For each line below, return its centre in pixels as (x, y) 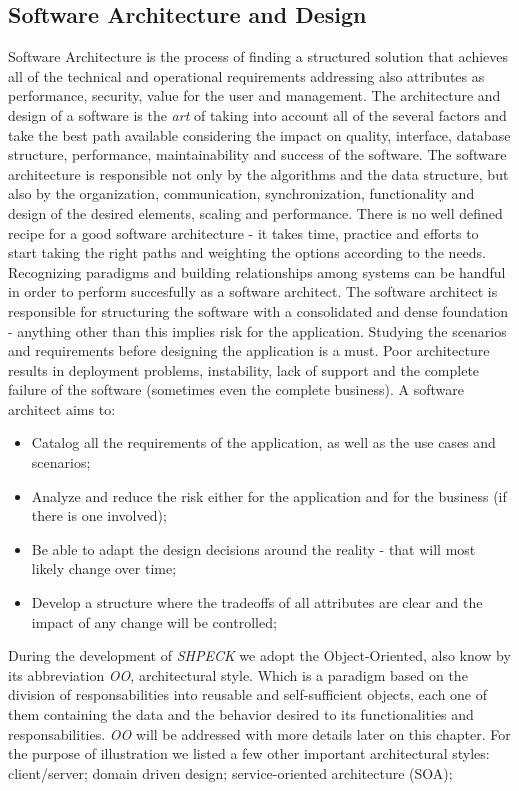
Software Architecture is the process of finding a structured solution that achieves (258, 56)
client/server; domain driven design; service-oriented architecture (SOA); (230, 772)
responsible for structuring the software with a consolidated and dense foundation (258, 310)
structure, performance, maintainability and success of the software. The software (257, 154)
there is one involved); (99, 515)
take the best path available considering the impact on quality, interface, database (259, 134)
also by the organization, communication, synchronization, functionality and (241, 193)
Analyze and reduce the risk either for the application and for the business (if (269, 495)
